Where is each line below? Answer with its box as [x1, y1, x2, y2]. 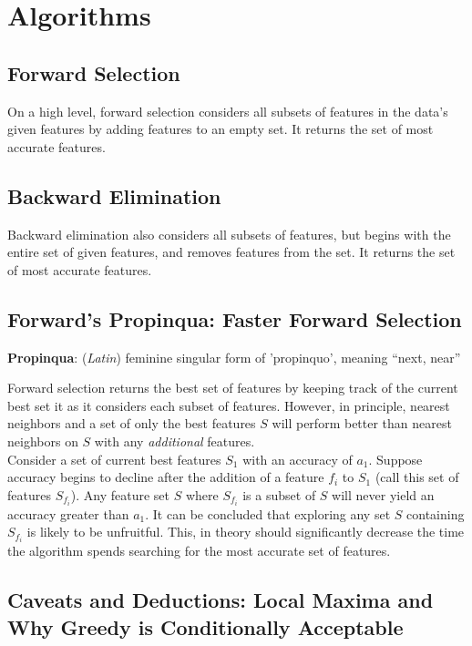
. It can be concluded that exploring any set [145, 504, 391, 523]
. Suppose [368, 449, 423, 468]
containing [406, 504, 465, 523]
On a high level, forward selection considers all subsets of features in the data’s [7, 101, 448, 120]
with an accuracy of [242, 449, 353, 468]
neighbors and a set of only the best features [7, 414, 256, 433]
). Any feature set [70, 485, 170, 504]
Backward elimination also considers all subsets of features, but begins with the [7, 224, 451, 243]
